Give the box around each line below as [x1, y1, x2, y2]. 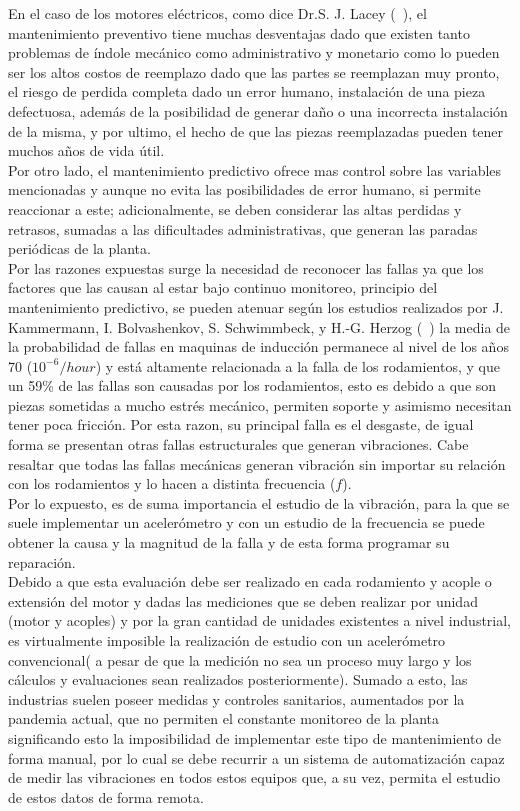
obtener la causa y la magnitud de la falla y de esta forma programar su [8, 532, 450, 553]
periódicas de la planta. [8, 238, 151, 259]
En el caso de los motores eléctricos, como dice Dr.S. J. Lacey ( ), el [8, 3, 427, 23]
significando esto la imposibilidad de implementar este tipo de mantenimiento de [8, 727, 502, 748]
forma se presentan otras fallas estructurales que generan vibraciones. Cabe [8, 434, 469, 455]
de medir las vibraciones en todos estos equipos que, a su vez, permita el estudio [8, 767, 501, 788]
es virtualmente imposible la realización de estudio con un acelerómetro [8, 630, 446, 650]
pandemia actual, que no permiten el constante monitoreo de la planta [8, 708, 440, 729]
